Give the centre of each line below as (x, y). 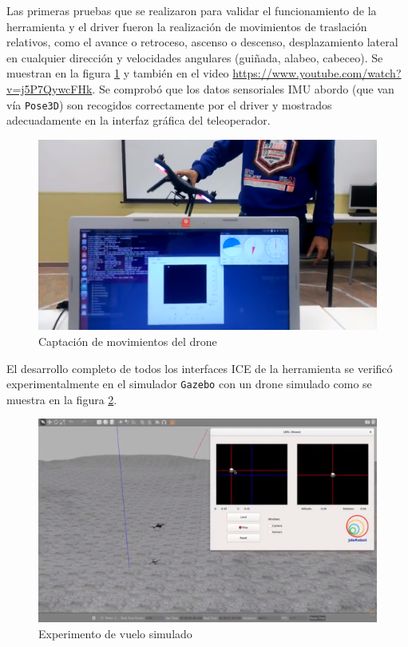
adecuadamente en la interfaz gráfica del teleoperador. (139, 120)
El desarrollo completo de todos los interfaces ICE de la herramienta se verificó (200, 368)
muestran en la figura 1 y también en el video (118, 73)
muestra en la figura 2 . (62, 399)
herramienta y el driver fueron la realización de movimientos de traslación (187, 26)
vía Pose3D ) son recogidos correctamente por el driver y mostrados (169, 104)
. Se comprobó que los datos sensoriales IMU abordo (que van (243, 88)
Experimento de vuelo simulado (115, 633)
